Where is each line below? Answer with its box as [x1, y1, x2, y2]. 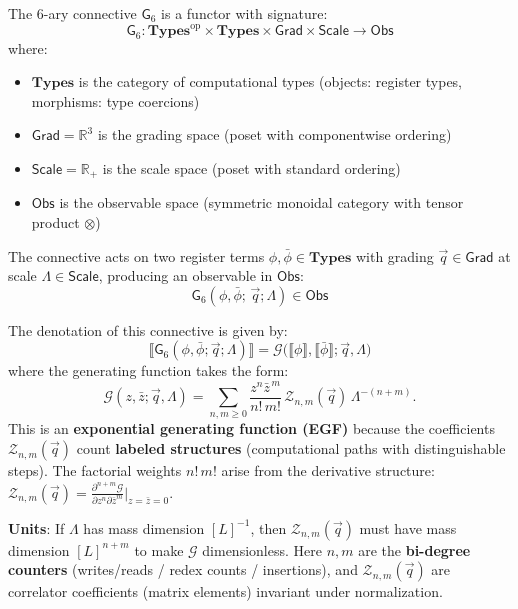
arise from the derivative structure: [221, 460, 435, 481]
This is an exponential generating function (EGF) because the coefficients [8, 418, 495, 439]
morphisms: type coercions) [31, 90, 200, 111]
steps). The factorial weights [8, 460, 182, 481]
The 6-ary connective [8, 3, 137, 23]
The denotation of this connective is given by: [8, 319, 288, 340]
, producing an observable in [98, 265, 273, 286]
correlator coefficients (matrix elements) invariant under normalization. [8, 581, 443, 602]
